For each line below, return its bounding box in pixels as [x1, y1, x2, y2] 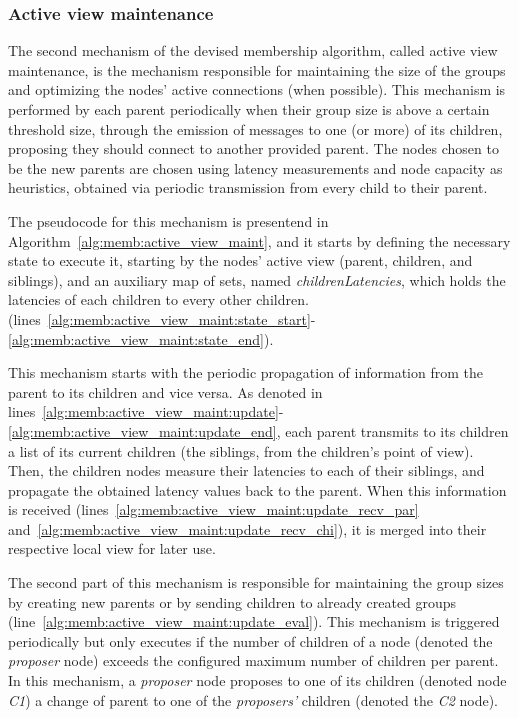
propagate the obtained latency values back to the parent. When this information [8, 479, 507, 500]
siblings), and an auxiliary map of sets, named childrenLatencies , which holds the [8, 269, 506, 290]
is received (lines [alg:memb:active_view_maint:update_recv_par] [8, 499, 419, 520]
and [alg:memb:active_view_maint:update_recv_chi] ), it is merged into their [8, 518, 487, 539]
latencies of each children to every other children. [8, 289, 309, 310]
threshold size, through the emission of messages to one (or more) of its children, [8, 118, 503, 139]
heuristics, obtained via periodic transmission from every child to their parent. [8, 177, 488, 198]
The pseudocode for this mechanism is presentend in [8, 210, 329, 231]
